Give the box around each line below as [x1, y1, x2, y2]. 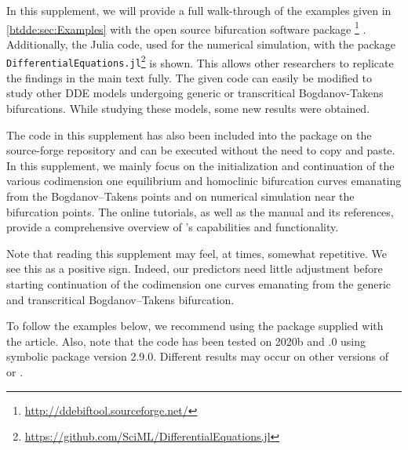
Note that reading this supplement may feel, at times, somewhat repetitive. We [6, 245, 387, 261]
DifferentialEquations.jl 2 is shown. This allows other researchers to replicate [6, 52, 394, 71]
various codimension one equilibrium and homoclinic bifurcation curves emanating [6, 172, 402, 189]
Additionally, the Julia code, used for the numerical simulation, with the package [6, 35, 395, 52]
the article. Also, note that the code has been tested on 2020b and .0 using [6, 332, 366, 349]
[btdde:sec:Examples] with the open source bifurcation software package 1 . [6, 18, 366, 37]
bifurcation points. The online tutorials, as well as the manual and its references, [6, 203, 394, 220]
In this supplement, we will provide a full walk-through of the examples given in [6, 2, 392, 18]
